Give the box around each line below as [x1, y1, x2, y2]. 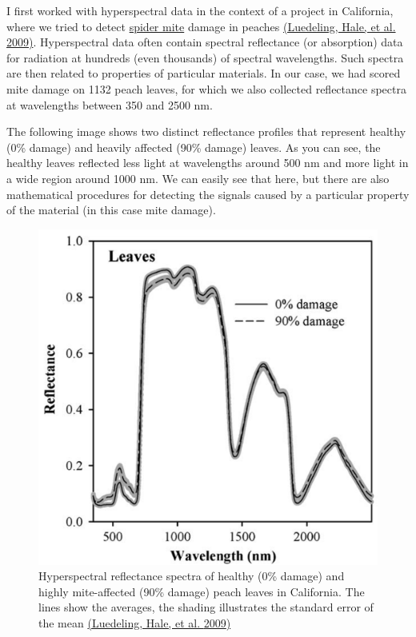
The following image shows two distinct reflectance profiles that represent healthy [6, 123, 406, 140]
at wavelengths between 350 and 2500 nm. [6, 96, 213, 113]
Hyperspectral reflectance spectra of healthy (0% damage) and [38, 567, 345, 584]
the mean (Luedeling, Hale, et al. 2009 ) [38, 614, 231, 631]
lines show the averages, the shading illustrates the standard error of [38, 599, 374, 615]
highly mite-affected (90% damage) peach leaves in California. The [38, 583, 365, 599]
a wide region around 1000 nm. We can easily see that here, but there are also [6, 169, 390, 186]
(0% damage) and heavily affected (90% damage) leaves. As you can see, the [6, 138, 381, 155]
